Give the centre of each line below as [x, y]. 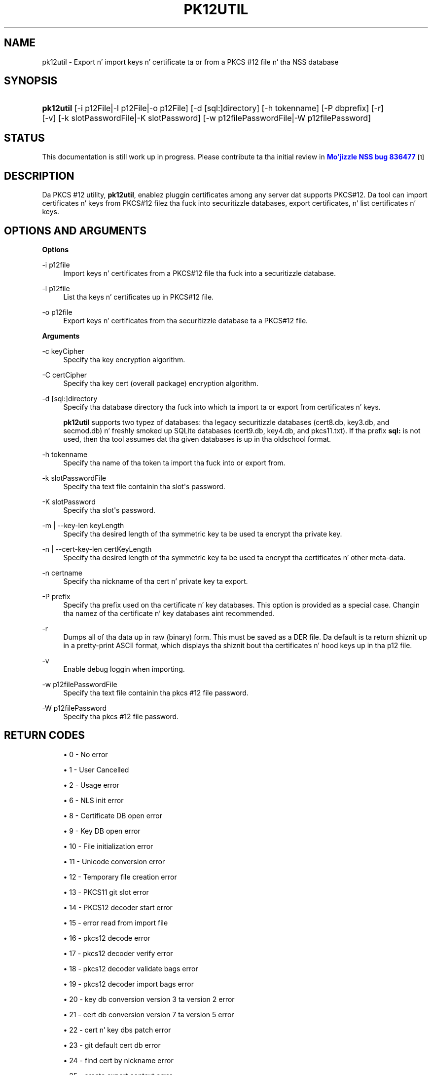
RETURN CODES [45, 735]
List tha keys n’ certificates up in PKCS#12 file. [139, 297]
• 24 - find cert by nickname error [118, 1060]
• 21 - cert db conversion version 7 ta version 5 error [149, 1014]
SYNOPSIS [31, 81]
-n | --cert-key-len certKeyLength [97, 549]
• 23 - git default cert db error [112, 1045]
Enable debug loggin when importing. [124, 669]
